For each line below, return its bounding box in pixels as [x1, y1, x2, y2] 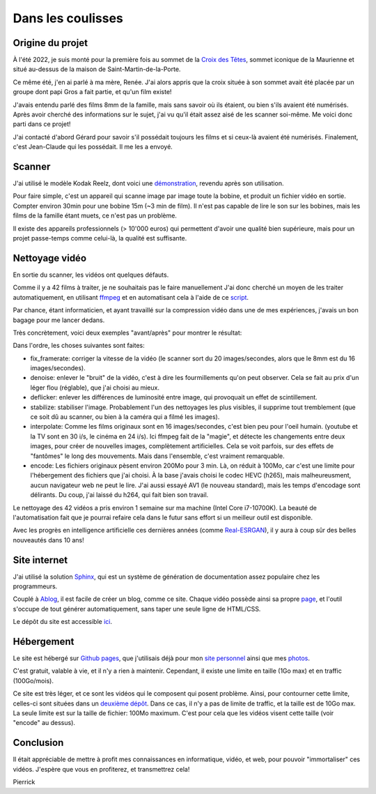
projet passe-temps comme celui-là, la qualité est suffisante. [13, 234, 187, 243]
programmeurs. [13, 582, 58, 590]
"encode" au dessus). [13, 719, 76, 727]
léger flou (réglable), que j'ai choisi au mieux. [30, 383, 160, 392]
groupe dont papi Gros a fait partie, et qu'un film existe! [13, 88, 172, 96]
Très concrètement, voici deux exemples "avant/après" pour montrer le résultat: [13, 328, 242, 337]
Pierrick [13, 778, 36, 786]
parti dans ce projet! [13, 120, 71, 128]
